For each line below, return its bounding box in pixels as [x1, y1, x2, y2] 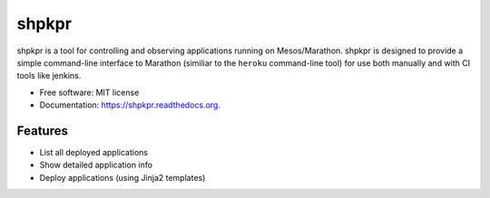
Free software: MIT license [39, 87, 140, 98]
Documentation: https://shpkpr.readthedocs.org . [39, 99, 221, 110]
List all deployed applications [39, 147, 149, 158]
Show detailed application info [39, 159, 153, 171]
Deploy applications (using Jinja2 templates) [39, 172, 206, 183]
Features [16, 123, 68, 138]
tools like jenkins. [16, 71, 82, 81]
